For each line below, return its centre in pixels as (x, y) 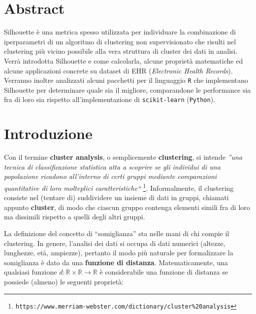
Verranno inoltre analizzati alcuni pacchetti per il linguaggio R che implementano (126, 80)
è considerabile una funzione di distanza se (164, 272)
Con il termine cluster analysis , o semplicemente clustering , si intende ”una (123, 157)
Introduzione (48, 133)
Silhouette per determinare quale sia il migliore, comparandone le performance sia (128, 89)
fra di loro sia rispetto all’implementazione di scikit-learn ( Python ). (110, 99)
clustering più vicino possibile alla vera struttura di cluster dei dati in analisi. (121, 51)
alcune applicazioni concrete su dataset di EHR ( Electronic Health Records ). (118, 70)
